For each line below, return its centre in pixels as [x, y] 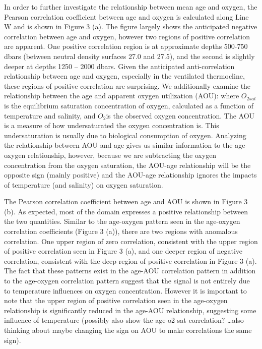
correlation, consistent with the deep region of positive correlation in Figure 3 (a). [130, 260]
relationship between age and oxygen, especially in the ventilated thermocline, [124, 76]
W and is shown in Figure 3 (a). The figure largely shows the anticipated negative [131, 26]
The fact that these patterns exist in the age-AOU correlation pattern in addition [130, 271]
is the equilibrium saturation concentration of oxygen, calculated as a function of [129, 105]
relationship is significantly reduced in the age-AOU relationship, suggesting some [130, 310]
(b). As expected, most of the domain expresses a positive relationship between [126, 211]
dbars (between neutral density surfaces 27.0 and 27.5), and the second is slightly [129, 56]
